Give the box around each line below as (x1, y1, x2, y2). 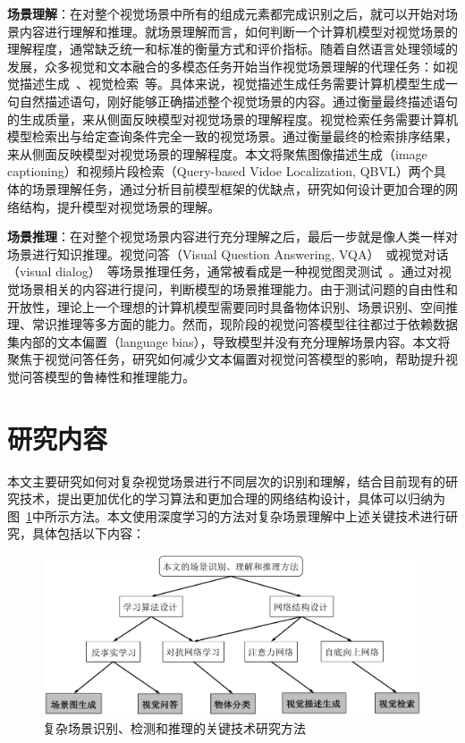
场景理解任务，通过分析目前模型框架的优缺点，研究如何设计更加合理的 (31, 179, 445, 198)
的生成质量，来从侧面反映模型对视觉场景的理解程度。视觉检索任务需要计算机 (7, 109, 458, 128)
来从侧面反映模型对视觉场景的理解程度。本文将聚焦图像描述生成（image (7, 144, 427, 163)
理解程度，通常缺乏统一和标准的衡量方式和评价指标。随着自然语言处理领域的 (7, 39, 458, 58)
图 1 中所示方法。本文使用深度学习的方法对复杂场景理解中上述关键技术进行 (7, 506, 445, 525)
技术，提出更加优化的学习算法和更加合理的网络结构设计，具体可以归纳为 (19, 489, 445, 508)
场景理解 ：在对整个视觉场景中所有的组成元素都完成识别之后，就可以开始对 (7, 4, 445, 22)
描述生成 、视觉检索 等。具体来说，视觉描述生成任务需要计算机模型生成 (19, 74, 445, 93)
